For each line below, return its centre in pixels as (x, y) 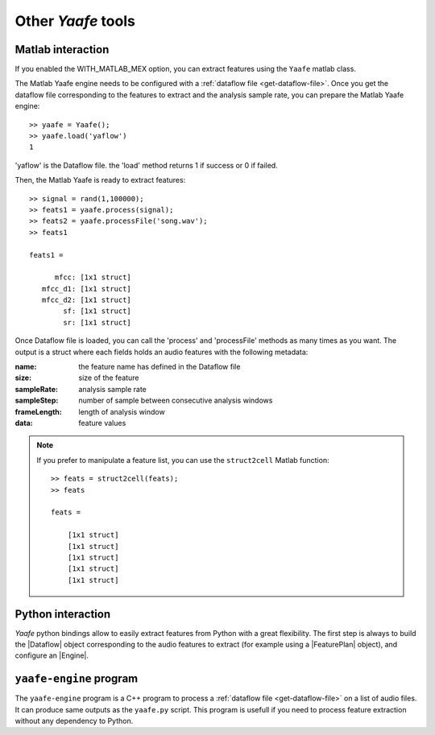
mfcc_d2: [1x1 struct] (87, 300)
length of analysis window (122, 411)
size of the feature (109, 378)
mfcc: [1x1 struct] (93, 277)
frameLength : (38, 411)
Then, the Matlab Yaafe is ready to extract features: (100, 180)
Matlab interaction (62, 50)
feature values (102, 423)
